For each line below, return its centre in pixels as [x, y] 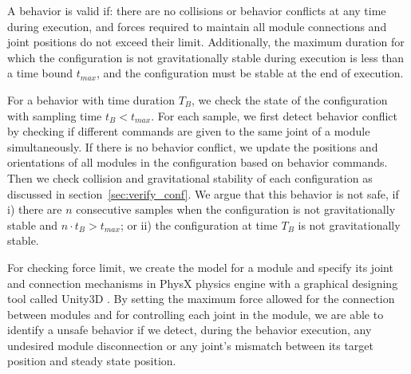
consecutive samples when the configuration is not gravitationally [236, 209]
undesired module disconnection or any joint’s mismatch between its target [190, 345]
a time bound [40, 73]
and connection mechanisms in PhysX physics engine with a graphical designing [203, 283]
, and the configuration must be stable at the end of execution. [250, 73]
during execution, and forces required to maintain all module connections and [197, 26]
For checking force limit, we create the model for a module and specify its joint [200, 267]
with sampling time [55, 115]
